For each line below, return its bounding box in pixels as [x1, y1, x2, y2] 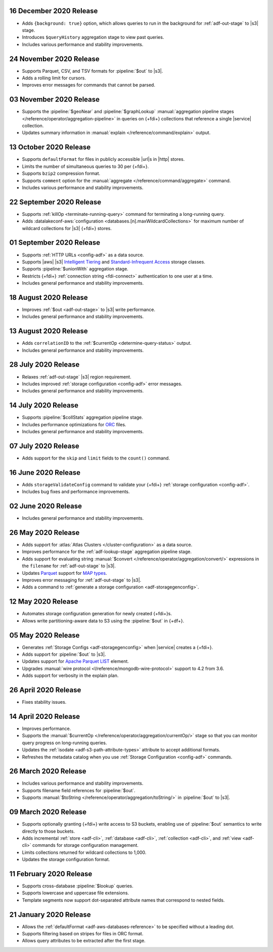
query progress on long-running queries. [22, 740, 107, 746]
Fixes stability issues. [22, 699, 67, 705]
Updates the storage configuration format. [22, 856, 110, 863]
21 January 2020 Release [9, 910, 91, 919]
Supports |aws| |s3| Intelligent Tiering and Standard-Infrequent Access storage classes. [22, 258, 206, 265]
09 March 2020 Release [9, 808, 87, 817]
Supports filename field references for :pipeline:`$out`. [22, 787, 136, 793]
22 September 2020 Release [9, 198, 102, 206]
